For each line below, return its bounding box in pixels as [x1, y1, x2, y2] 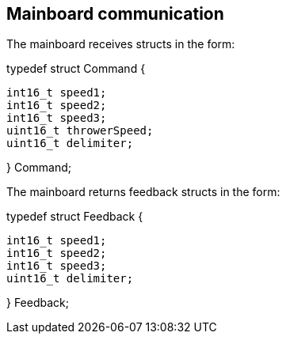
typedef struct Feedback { [6, 210, 143, 224]
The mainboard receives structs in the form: [6, 37, 235, 51]
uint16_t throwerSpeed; [6, 124, 154, 138]
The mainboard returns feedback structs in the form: [6, 185, 280, 199]
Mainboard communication [6, 4, 224, 24]
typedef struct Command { [6, 62, 146, 76]
